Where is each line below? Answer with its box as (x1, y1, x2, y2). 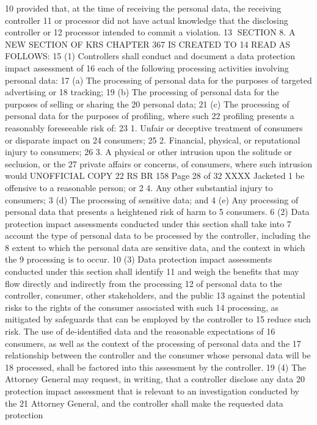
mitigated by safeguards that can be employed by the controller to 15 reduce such (5, 313, 311, 325)
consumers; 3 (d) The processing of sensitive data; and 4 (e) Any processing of (5, 193, 299, 206)
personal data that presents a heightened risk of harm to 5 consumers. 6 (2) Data (5, 205, 310, 218)
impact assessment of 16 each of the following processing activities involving (5, 61, 289, 74)
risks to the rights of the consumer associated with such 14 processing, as (5, 300, 279, 313)
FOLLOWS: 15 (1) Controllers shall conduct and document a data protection (5, 49, 295, 62)
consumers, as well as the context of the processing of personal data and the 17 (5, 336, 301, 349)
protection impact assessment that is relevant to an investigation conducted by (5, 385, 299, 397)
